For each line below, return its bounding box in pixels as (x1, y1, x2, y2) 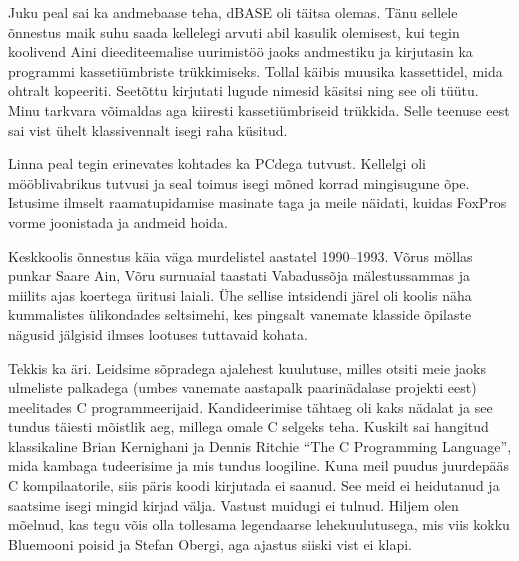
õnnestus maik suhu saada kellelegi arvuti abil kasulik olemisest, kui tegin (8, 21, 460, 42)
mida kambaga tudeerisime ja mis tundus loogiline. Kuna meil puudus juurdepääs (8, 455, 510, 476)
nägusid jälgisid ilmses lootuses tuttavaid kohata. (8, 323, 308, 344)
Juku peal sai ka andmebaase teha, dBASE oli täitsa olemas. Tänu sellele (8, 2, 458, 22)
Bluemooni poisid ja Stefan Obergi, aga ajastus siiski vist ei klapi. (8, 533, 413, 554)
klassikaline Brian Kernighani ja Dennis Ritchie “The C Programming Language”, (8, 435, 512, 456)
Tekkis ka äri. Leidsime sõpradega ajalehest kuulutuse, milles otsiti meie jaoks (8, 357, 487, 378)
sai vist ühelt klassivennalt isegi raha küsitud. (8, 119, 288, 140)
